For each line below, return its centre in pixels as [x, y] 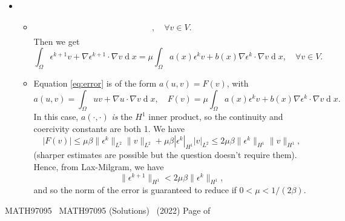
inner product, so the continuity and [216, 117]
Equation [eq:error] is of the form [95, 83]
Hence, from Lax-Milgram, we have [99, 167]
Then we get [57, 41]
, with [238, 83]
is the [122, 117]
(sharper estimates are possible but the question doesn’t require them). [165, 155]
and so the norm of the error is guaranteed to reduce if [135, 190]
